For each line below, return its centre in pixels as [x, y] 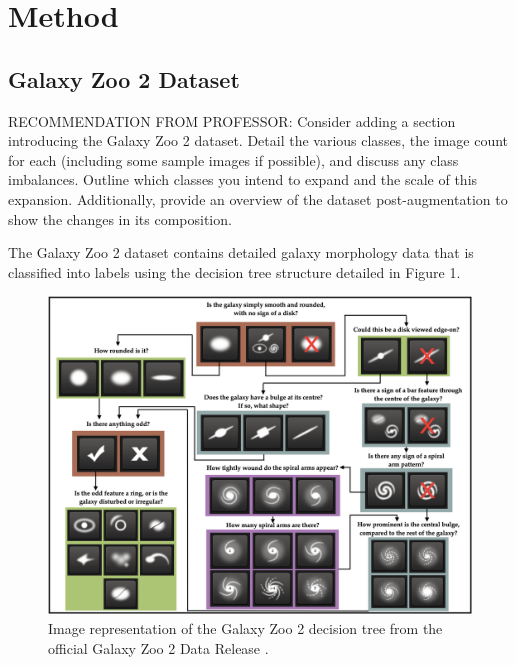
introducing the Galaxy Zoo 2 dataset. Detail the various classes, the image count [258, 140]
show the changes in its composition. [120, 218]
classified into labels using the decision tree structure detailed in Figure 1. [234, 271]
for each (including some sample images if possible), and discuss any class [233, 159]
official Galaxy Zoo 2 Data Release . [158, 647]
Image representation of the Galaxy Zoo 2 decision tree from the [245, 627]
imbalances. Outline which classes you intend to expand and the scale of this [243, 179]
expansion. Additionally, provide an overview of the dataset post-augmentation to [258, 198]
